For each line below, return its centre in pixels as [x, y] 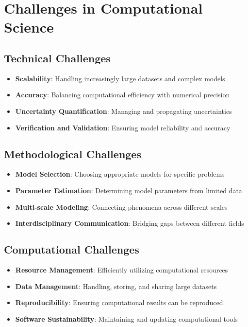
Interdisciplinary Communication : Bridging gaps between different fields [130, 223]
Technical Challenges [57, 58]
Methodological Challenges [73, 154]
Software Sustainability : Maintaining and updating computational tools [126, 318]
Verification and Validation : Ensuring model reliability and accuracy [123, 127]
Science [29, 27]
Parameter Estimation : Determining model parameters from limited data [129, 190]
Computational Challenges [72, 249]
